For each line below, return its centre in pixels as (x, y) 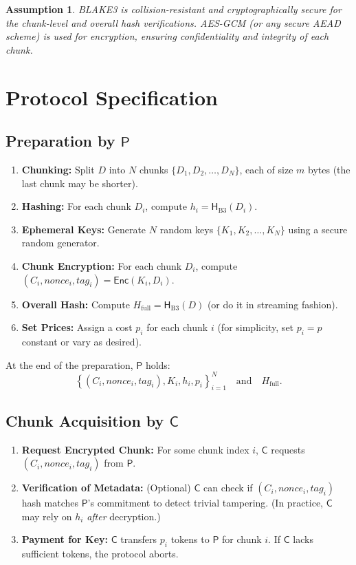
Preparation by (60, 141)
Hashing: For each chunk (76, 206)
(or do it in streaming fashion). (272, 304)
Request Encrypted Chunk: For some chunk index (135, 449)
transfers (139, 539)
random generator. (60, 243)
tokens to (190, 539)
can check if (228, 488)
